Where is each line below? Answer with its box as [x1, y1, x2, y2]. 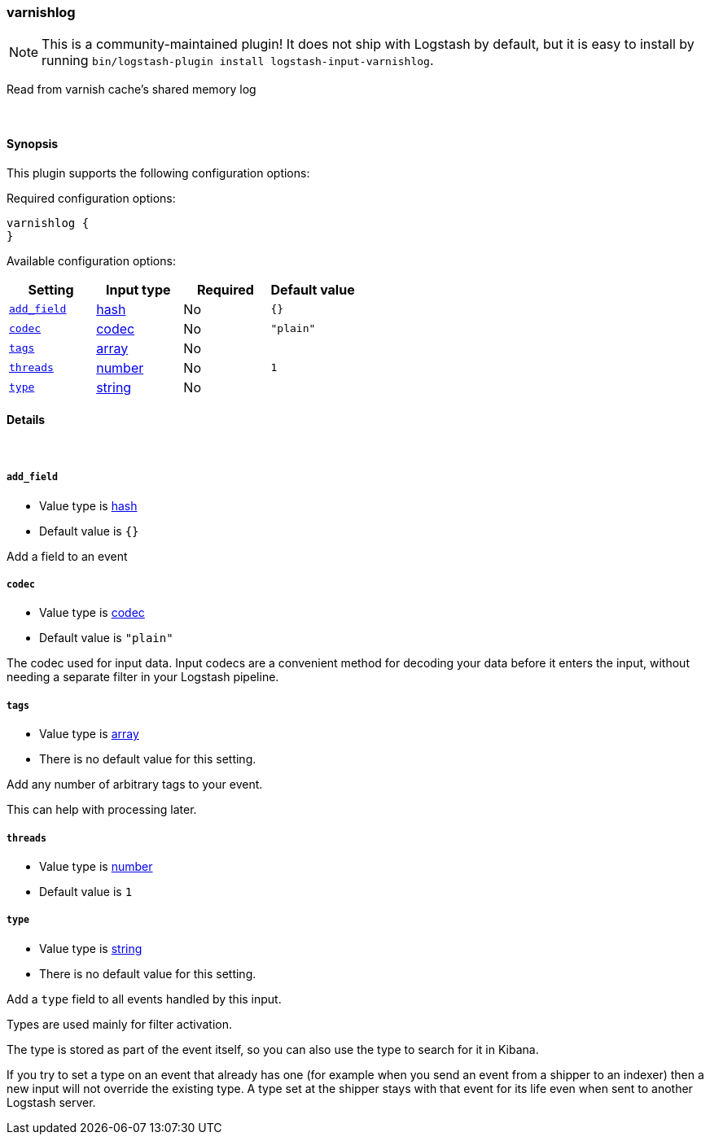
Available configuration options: [7, 253, 176, 268]
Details [7, 413, 46, 427]
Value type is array [39, 727, 139, 741]
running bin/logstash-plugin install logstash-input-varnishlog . [42, 52, 434, 69]
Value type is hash [39, 498, 138, 513]
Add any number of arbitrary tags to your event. [7, 777, 263, 792]
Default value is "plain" [39, 631, 173, 645]
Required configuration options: [7, 190, 176, 205]
